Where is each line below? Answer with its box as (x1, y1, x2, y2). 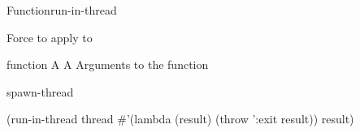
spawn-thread (7, 83, 74, 100)
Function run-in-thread (7, 2, 117, 18)
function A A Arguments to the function (7, 56, 209, 73)
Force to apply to (7, 28, 93, 45)
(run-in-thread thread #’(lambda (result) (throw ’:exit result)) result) (7, 110, 354, 127)
